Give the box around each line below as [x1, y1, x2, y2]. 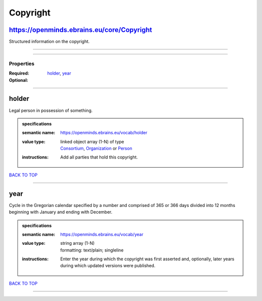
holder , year [47, 70, 71, 76]
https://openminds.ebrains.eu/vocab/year [60, 231, 144, 237]
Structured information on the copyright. [9, 39, 90, 45]
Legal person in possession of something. [9, 107, 93, 113]
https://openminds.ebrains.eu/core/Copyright [9, 26, 152, 34]
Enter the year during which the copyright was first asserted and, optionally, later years [60, 256, 235, 262]
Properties [9, 60, 35, 67]
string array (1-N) [60, 240, 95, 246]
